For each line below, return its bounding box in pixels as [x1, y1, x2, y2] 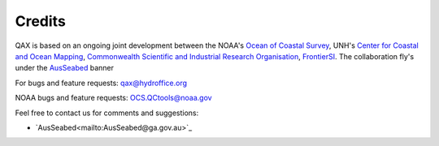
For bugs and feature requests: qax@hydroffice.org [15, 78, 187, 88]
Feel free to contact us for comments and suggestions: [15, 108, 199, 118]
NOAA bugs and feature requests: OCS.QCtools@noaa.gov [15, 93, 212, 103]
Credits [15, 12, 67, 30]
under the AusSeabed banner [15, 63, 114, 73]
